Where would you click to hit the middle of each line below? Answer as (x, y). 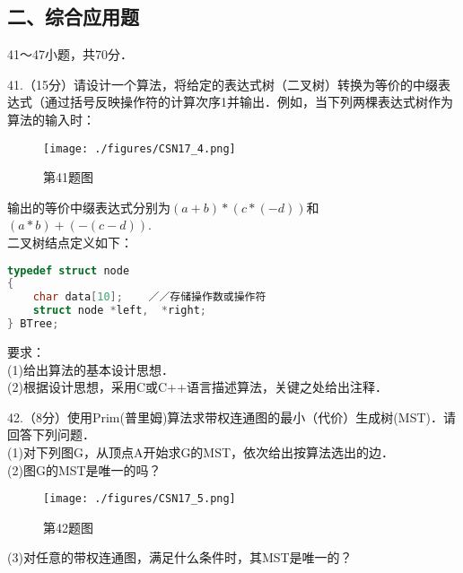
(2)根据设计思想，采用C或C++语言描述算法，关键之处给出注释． (197, 387)
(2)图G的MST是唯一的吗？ (84, 469)
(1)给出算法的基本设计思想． (91, 369)
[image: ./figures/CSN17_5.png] (140, 499)
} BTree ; (33, 324)
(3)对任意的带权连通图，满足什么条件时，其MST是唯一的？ (180, 557)
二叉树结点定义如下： (70, 243)
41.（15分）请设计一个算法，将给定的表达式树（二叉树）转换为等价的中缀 (223, 84)
